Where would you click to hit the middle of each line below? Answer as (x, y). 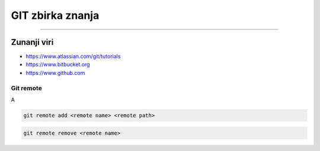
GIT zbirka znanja (55, 15)
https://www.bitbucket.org (58, 64)
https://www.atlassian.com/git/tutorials (73, 57)
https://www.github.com (55, 73)
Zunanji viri (32, 42)
